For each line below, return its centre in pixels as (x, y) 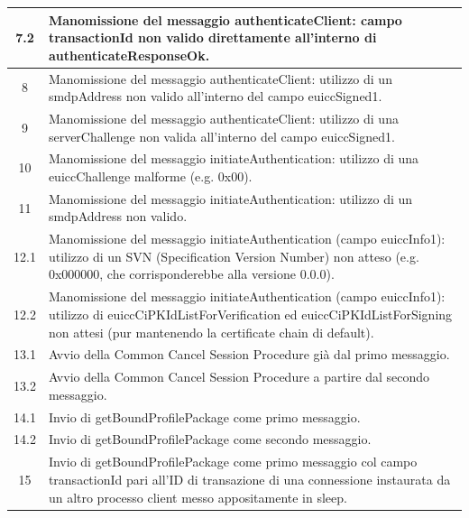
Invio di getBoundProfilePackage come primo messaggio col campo (233, 462)
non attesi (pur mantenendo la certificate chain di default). (211, 332)
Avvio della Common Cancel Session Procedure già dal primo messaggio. (249, 354)
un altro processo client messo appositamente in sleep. (198, 497)
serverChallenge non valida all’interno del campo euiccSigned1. (221, 136)
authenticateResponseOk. (129, 55)
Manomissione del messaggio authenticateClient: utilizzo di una (223, 118)
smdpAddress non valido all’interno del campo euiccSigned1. (215, 96)
